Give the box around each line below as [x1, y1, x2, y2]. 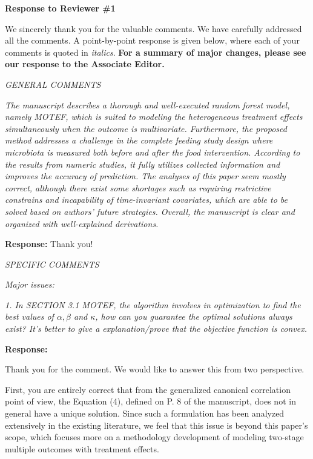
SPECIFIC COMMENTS [5, 257, 99, 270]
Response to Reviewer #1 [5, 2, 116, 14]
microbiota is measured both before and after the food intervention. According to [5, 145, 300, 158]
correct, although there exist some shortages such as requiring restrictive [5, 181, 271, 194]
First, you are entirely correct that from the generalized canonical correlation [5, 383, 291, 395]
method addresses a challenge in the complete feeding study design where [5, 134, 273, 147]
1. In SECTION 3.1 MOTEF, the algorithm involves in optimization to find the [5, 298, 301, 311]
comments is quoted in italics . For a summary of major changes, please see [5, 45, 306, 58]
